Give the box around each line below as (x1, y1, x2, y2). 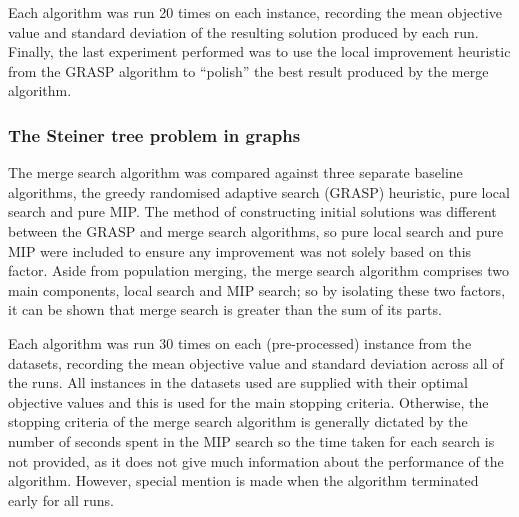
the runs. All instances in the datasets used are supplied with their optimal (8, 372, 468, 393)
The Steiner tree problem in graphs (8, 122, 301, 147)
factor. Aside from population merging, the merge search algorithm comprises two (8, 260, 510, 281)
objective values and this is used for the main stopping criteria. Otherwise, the (8, 391, 489, 412)
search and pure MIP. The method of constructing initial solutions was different (8, 201, 497, 222)
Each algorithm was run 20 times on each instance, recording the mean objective (8, 2, 503, 22)
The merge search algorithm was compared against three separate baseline (8, 162, 463, 183)
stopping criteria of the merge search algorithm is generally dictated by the (8, 411, 468, 432)
